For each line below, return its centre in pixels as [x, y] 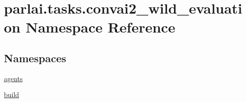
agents [13, 78]
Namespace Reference [100, 27]
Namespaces [35, 58]
